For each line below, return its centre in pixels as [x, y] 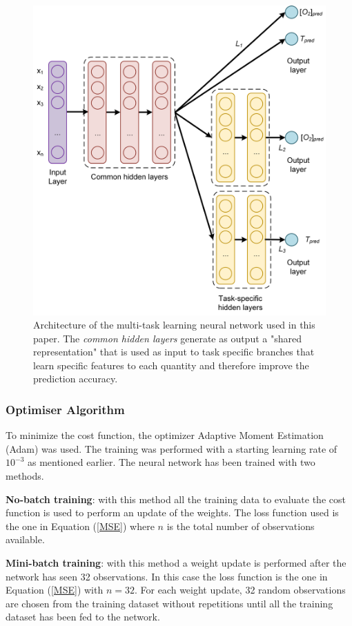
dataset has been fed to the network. [83, 617]
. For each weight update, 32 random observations [240, 590]
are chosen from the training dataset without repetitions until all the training [169, 603]
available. [25, 539]
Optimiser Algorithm [65, 409]
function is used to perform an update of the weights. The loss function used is [172, 512]
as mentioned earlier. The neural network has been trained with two [171, 462]
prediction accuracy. [76, 379]
